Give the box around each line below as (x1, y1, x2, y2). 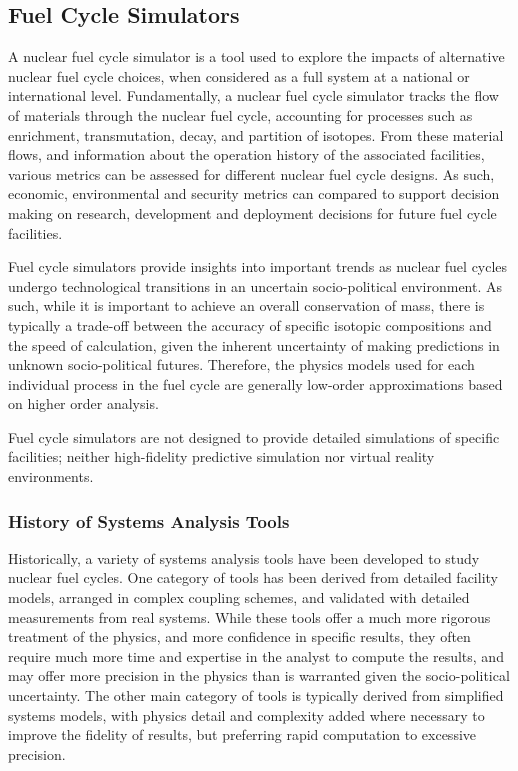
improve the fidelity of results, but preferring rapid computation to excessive (8, 724, 477, 745)
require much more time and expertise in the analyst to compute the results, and (8, 645, 504, 666)
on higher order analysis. (8, 393, 159, 414)
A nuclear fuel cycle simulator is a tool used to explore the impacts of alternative (8, 46, 505, 67)
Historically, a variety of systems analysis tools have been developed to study (8, 547, 480, 568)
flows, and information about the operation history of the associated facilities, (8, 144, 485, 165)
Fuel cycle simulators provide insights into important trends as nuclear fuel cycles (8, 256, 508, 277)
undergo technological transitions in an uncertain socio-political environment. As (8, 275, 503, 296)
